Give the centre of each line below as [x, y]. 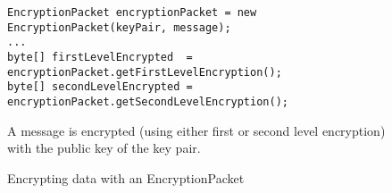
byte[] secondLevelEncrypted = [100, 87]
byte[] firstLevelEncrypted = [100, 57]
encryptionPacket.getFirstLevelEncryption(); [145, 72]
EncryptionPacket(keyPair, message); [119, 27]
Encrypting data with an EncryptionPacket [126, 177]
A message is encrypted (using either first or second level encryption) [196, 130]
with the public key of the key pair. [104, 148]
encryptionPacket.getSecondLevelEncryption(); [148, 101]
